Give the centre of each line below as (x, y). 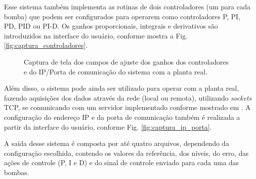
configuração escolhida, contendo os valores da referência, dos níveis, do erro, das (126, 153)
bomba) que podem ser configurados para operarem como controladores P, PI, (122, 16)
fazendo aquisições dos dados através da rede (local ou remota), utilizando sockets (128, 97)
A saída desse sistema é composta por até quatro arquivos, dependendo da (117, 143)
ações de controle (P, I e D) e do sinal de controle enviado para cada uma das (122, 162)
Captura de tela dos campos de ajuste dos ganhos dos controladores (126, 61)
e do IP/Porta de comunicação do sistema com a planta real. (116, 71)
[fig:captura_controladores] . (46, 45)
